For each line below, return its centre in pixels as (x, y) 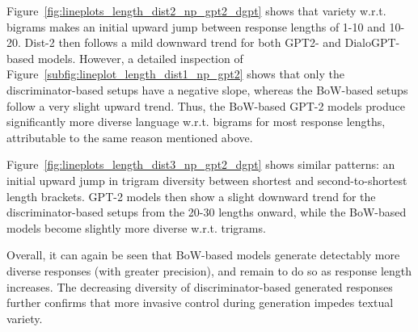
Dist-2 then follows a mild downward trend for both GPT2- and (183, 42)
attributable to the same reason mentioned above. (130, 137)
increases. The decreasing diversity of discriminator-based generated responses (200, 286)
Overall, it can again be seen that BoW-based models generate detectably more (203, 255)
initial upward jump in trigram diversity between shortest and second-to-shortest (207, 180)
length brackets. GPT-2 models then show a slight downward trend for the (191, 196)
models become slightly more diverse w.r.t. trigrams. (136, 227)
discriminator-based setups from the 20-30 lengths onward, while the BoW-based (207, 212)
